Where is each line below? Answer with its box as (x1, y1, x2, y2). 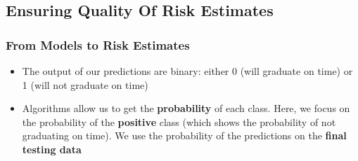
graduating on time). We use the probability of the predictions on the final (22, 128, 347, 143)
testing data (22, 141, 82, 156)
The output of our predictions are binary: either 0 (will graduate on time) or (22, 64, 353, 78)
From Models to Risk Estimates (6, 36, 190, 53)
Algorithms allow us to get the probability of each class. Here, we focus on (22, 101, 350, 115)
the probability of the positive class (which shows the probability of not (22, 114, 336, 129)
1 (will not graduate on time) (22, 77, 148, 92)
